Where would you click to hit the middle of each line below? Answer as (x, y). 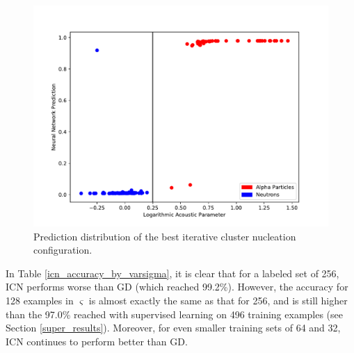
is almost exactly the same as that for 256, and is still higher (218, 300)
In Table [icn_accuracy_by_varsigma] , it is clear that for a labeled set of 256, (172, 273)
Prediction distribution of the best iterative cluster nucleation (165, 236)
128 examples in (40, 300)
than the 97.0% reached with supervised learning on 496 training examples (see (175, 314)
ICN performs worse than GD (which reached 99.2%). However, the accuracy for (177, 287)
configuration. (63, 250)
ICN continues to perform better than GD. (97, 341)
